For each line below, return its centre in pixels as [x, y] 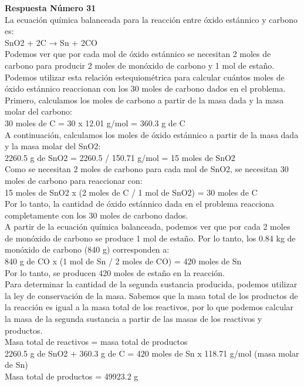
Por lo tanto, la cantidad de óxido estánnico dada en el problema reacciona [139, 204]
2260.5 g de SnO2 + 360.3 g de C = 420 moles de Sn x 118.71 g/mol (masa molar [152, 353]
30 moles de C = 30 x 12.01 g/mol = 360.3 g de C [95, 122]
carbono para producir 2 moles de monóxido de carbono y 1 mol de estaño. [140, 65]
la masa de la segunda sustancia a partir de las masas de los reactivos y [134, 319]
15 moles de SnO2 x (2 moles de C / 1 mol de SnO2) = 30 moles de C [131, 192]
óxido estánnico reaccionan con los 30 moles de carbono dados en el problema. [145, 88]
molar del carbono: [38, 111]
